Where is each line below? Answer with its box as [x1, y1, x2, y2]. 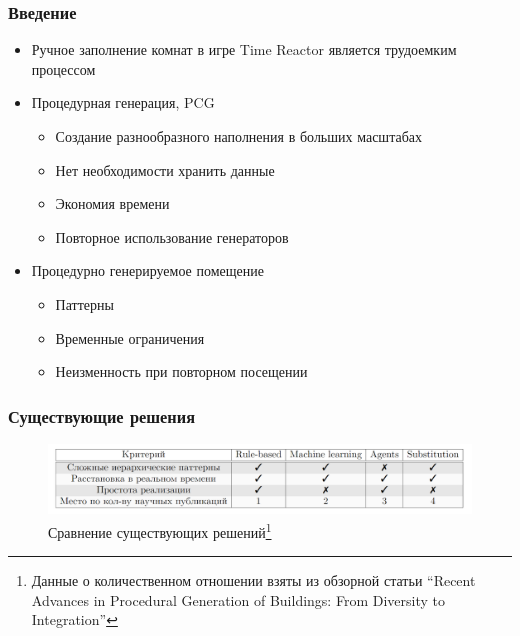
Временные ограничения [55, 327, 205, 348]
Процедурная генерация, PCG [31, 92, 215, 113]
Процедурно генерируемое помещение [31, 260, 264, 281]
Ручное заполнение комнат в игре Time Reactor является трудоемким [31, 39, 457, 60]
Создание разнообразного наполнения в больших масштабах [55, 126, 422, 146]
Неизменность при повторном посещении [55, 361, 308, 382]
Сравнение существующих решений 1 [48, 518, 272, 542]
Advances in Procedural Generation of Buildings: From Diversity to [31, 589, 445, 610]
